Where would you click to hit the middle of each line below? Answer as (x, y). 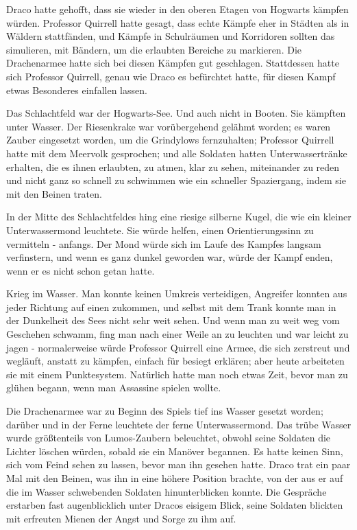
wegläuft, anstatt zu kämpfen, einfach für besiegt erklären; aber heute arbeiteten (175, 361)
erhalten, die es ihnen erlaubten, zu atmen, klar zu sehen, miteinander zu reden (173, 166)
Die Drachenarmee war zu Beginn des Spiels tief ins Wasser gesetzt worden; (165, 411)
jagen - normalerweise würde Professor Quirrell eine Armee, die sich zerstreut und (178, 347)
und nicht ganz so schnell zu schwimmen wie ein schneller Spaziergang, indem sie (176, 180)
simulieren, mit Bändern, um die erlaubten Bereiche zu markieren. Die (154, 49)
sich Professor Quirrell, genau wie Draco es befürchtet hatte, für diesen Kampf (171, 76)
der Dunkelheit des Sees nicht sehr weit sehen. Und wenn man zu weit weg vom (173, 320)
